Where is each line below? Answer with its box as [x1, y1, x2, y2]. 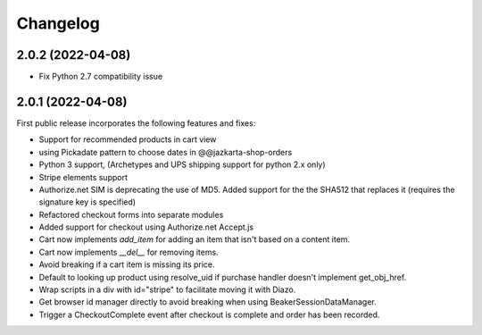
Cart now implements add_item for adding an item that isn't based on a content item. [38, 234, 351, 245]
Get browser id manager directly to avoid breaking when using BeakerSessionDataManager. [38, 297, 377, 307]
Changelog [16, 13, 100, 33]
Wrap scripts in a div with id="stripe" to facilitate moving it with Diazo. [38, 284, 296, 295]
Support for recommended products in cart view [38, 134, 217, 145]
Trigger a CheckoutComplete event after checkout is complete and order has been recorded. [38, 309, 380, 320]
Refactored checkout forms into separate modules [38, 209, 224, 220]
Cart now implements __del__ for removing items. [38, 247, 219, 257]
